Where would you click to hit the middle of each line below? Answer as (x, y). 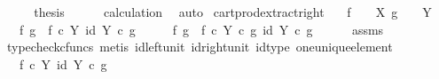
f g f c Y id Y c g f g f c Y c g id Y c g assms (201, 29)
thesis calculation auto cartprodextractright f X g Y (233, 12)
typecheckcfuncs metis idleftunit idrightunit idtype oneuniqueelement (200, 47)
